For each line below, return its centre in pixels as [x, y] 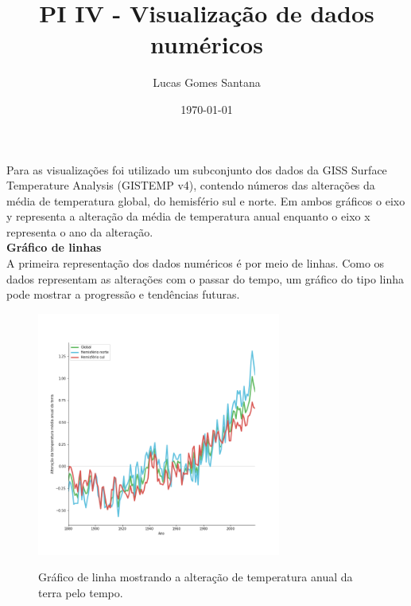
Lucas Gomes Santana [207, 82]
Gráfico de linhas [54, 247]
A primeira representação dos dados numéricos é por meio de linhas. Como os [196, 263]
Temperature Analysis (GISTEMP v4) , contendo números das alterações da [191, 185]
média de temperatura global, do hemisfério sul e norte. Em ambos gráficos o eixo [206, 200]
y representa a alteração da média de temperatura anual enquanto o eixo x [188, 216]
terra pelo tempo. [81, 592]
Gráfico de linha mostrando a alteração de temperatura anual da [196, 577]
